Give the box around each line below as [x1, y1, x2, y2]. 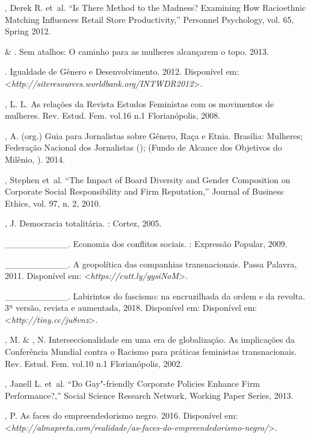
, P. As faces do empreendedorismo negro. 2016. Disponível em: [5, 409, 238, 422]
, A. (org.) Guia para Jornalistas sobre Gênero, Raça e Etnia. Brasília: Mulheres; [5, 129, 303, 142]
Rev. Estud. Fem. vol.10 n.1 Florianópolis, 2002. [5, 357, 183, 369]
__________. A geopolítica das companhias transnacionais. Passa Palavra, [5, 257, 297, 270]
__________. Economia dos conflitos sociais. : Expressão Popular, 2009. [5, 237, 288, 249]
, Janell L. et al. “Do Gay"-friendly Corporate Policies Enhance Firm [5, 377, 260, 390]
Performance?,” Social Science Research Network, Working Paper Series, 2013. [5, 389, 294, 401]
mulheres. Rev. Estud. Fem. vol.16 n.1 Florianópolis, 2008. [5, 109, 221, 122]
